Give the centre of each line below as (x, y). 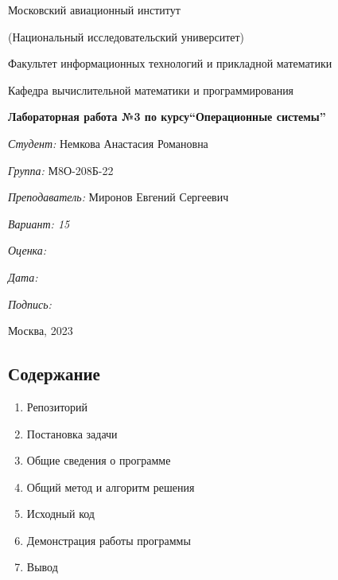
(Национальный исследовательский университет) (126, 36)
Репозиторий (57, 406)
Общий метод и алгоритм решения (111, 487)
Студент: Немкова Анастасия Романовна (108, 143)
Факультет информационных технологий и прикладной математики (170, 63)
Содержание (54, 374)
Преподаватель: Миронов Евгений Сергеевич (118, 197)
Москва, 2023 (41, 331)
